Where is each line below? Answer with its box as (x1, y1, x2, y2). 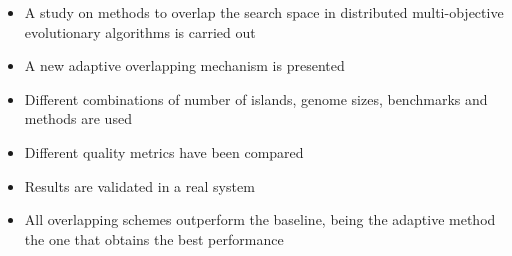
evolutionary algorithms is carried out (24, 21, 256, 42)
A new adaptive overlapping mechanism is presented (24, 55, 345, 76)
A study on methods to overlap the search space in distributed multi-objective (24, 2, 504, 22)
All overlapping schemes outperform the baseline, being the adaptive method (24, 209, 496, 230)
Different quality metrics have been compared (24, 141, 304, 162)
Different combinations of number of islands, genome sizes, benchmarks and (24, 88, 488, 109)
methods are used (24, 108, 132, 129)
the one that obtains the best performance (24, 228, 284, 249)
